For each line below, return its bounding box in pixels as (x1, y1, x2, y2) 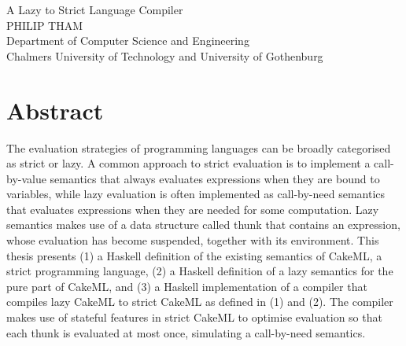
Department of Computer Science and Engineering (6, 32, 249, 49)
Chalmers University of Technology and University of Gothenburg (6, 47, 323, 64)
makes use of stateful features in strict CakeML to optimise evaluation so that (6, 309, 382, 326)
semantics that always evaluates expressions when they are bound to (50, 170, 380, 186)
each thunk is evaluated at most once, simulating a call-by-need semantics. (6, 324, 366, 340)
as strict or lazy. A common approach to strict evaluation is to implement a (6, 155, 371, 171)
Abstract (6, 94, 104, 126)
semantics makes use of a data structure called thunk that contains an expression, (6, 216, 400, 233)
